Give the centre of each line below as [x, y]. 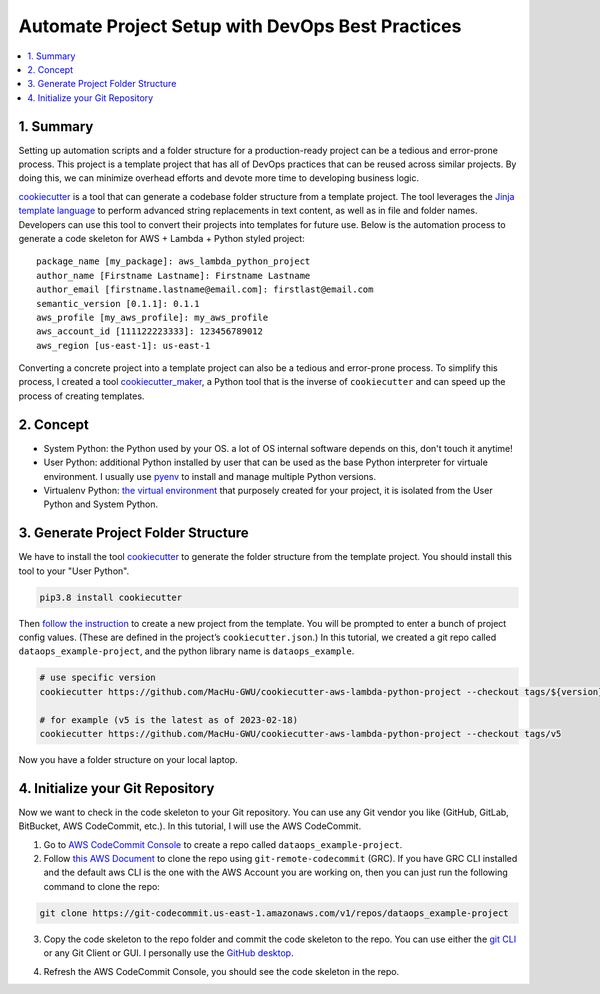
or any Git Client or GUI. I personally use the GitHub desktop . [168, 953]
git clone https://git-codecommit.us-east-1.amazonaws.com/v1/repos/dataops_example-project [274, 913]
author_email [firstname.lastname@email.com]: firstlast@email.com [205, 289]
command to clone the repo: [101, 886]
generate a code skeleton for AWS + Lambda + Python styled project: [161, 238]
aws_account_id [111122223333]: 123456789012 [150, 331]
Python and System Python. [101, 504]
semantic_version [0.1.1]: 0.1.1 [118, 303]
